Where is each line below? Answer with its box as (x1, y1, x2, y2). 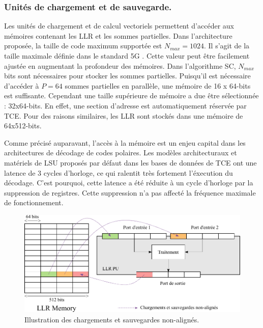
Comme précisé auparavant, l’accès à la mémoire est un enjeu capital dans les (4, 137, 246, 148)
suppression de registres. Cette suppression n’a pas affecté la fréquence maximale (4, 187, 256, 198)
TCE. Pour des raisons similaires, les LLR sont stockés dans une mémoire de (4, 110, 243, 121)
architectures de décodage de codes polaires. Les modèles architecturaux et (4, 147, 237, 158)
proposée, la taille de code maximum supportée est (4, 40, 162, 51)
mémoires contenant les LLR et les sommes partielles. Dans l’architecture (4, 30, 232, 41)
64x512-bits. (4, 120, 42, 131)
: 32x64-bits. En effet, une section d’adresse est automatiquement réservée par (4, 100, 247, 111)
